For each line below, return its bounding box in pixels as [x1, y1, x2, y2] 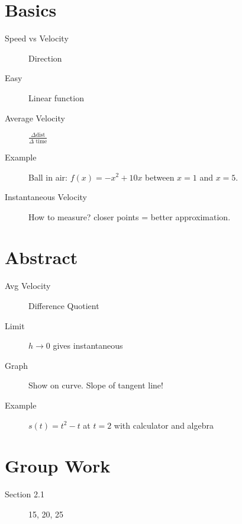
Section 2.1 [5, 488, 44, 500]
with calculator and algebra [114, 419, 214, 431]
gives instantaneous [53, 339, 123, 352]
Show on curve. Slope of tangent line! [28, 379, 163, 391]
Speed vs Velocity [5, 32, 69, 44]
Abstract [5, 245, 78, 269]
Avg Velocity [5, 279, 51, 292]
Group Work [5, 454, 111, 478]
